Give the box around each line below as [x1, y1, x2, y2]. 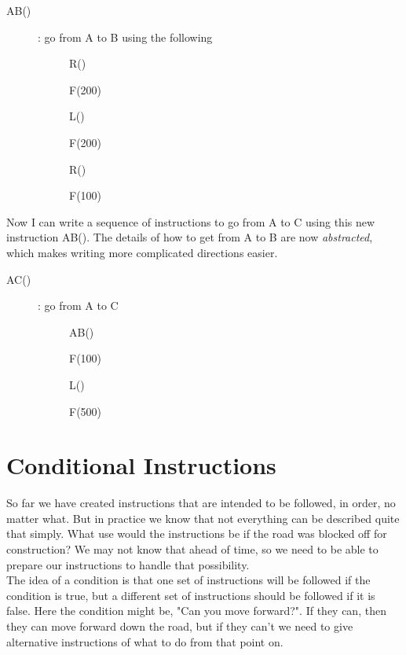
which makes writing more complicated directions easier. [6, 244, 278, 260]
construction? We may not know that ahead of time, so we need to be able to [6, 541, 379, 557]
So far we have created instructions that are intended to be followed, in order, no [6, 495, 396, 511]
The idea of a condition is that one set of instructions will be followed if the [6, 572, 371, 588]
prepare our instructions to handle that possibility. [6, 556, 250, 572]
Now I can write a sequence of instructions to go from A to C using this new [6, 213, 375, 230]
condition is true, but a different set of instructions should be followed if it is [6, 587, 375, 603]
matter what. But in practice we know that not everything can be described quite [6, 510, 400, 526]
